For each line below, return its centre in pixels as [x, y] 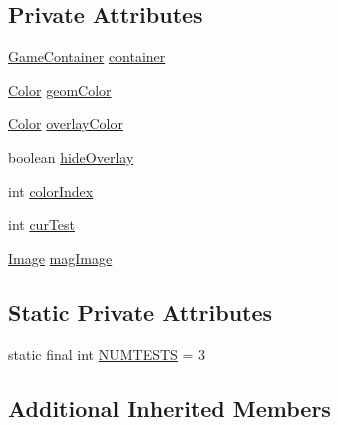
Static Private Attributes [140, 311]
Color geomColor [60, 89]
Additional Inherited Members [169, 407]
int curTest [42, 224]
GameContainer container [87, 56]
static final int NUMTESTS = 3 [107, 353]
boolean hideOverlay [71, 156]
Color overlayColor [65, 123]
